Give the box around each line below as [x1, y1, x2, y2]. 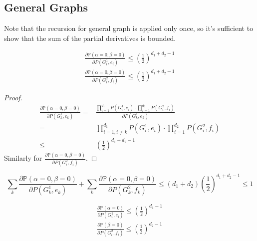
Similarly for [4, 153, 42, 163]
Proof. [4, 92, 22, 103]
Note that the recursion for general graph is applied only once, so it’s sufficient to [4, 23, 254, 33]
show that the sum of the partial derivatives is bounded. [4, 32, 176, 43]
